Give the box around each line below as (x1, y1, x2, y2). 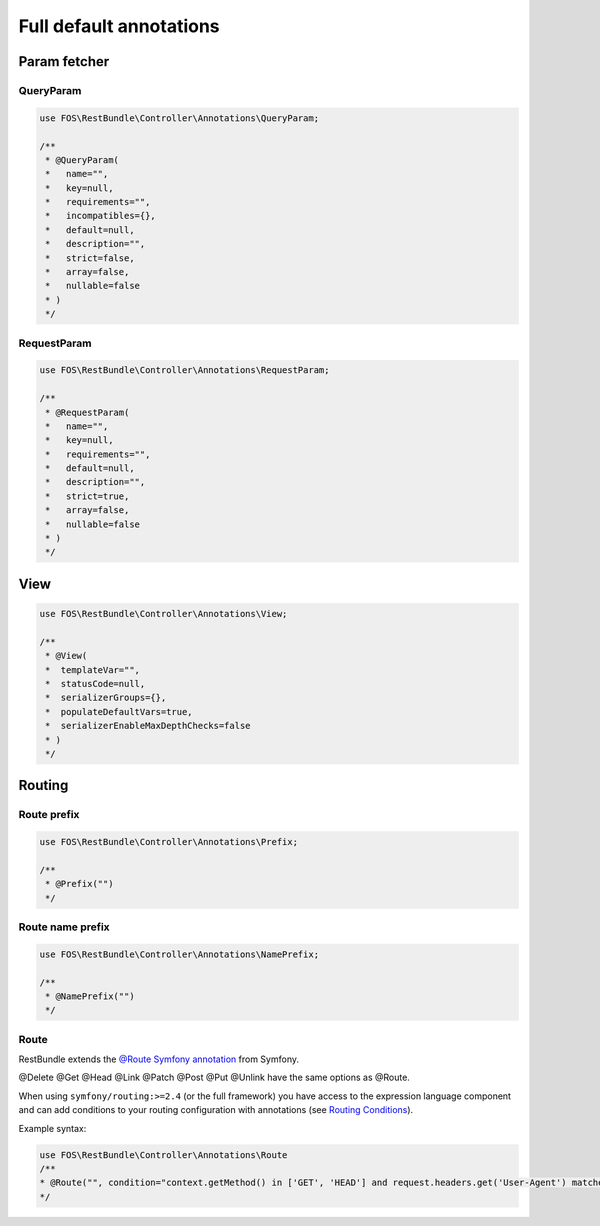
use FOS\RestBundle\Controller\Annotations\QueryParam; (39, 112, 320, 124)
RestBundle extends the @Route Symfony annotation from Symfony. (18, 1053, 300, 1065)
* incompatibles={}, (45, 210, 157, 222)
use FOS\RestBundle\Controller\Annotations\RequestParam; (39, 365, 330, 376)
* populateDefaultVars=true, (45, 706, 194, 717)
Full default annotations (18, 15, 220, 37)
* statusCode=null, (45, 678, 146, 689)
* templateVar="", (45, 664, 140, 675)
